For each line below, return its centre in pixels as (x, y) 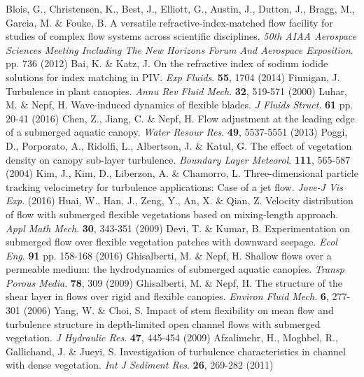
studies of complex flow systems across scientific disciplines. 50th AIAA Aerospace (181, 36)
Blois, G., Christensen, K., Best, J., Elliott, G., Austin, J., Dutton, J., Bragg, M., (180, 8)
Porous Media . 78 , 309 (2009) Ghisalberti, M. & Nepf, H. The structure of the (174, 282)
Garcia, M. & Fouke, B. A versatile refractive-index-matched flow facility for (169, 22)
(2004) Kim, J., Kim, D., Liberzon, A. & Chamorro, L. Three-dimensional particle (182, 173)
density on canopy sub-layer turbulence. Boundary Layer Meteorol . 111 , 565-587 (178, 159)
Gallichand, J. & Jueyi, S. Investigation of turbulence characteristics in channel (176, 351)
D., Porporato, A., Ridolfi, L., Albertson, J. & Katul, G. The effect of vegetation (179, 145)
